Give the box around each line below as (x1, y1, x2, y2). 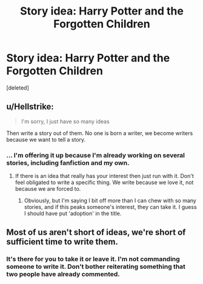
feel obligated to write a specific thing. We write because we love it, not (15, 179, 194, 186)
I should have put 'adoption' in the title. (24, 210, 122, 217)
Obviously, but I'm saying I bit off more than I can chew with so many (24, 197, 197, 204)
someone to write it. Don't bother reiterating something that (6, 262, 186, 271)
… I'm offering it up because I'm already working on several (6, 151, 185, 159)
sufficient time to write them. (6, 237, 118, 247)
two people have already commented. (6, 270, 120, 279)
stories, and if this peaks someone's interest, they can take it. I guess (24, 203, 197, 211)
